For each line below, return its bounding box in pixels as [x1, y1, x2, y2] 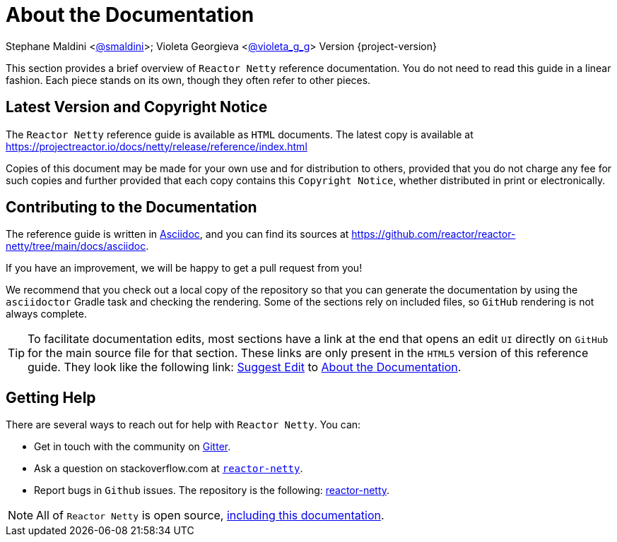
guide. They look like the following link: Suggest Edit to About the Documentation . [28, 360, 462, 375]
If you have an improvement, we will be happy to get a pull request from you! [6, 262, 363, 275]
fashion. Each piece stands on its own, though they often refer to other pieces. [6, 73, 371, 86]
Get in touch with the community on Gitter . [34, 440, 231, 453]
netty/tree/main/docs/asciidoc [6, 240, 146, 253]
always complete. [6, 308, 87, 320]
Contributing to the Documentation [6, 198, 257, 217]
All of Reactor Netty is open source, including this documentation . [36, 508, 384, 523]
